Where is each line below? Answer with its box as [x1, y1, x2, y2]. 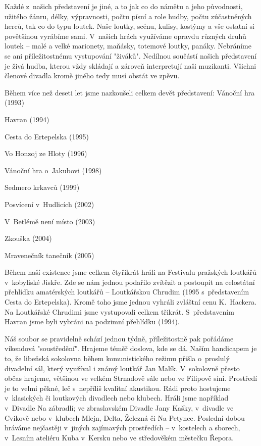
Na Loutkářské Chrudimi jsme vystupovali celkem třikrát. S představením [5, 306, 234, 317]
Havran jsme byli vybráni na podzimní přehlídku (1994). [5, 316, 180, 327]
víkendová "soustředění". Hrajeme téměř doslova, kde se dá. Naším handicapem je [5, 343, 257, 354]
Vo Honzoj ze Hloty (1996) [5, 148, 87, 159]
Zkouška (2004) [5, 233, 52, 243]
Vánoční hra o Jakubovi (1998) [5, 165, 102, 175]
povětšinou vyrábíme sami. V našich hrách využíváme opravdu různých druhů [5, 30, 246, 41]
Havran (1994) [5, 114, 49, 124]
